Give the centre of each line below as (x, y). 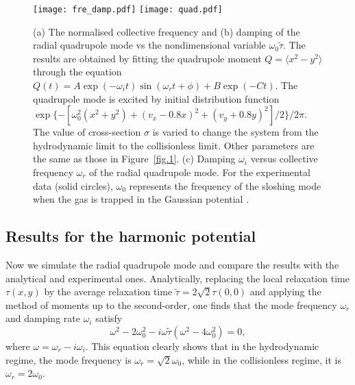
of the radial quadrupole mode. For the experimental (200, 172)
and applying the (285, 291)
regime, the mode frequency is (69, 359)
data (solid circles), (73, 185)
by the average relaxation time (108, 291)
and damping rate (43, 318)
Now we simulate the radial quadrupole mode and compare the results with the (172, 264)
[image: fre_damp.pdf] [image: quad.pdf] (128, 10)
